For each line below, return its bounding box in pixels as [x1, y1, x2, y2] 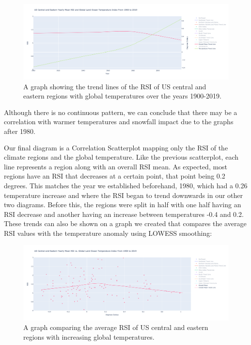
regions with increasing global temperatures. [23, 331, 155, 342]
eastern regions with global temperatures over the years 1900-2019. [23, 91, 221, 101]
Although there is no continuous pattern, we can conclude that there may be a [4, 107, 237, 117]
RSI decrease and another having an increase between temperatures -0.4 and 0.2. [4, 209, 244, 219]
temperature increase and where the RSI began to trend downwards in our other [4, 190, 243, 200]
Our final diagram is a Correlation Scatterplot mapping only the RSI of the [4, 142, 228, 152]
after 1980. [4, 126, 35, 136]
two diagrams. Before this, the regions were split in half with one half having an [4, 199, 241, 210]
